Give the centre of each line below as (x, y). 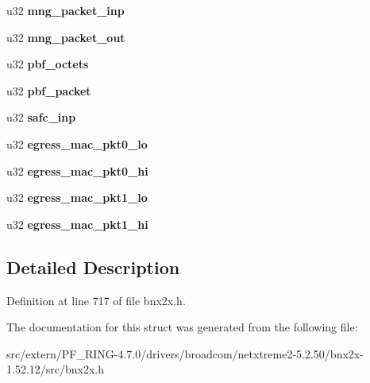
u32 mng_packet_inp (66, 10)
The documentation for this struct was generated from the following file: (182, 327)
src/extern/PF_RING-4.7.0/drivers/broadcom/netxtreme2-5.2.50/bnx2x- (185, 353)
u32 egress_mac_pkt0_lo (77, 143)
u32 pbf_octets (48, 64)
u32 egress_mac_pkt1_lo (77, 197)
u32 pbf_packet (49, 90)
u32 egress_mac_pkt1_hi (77, 224)
